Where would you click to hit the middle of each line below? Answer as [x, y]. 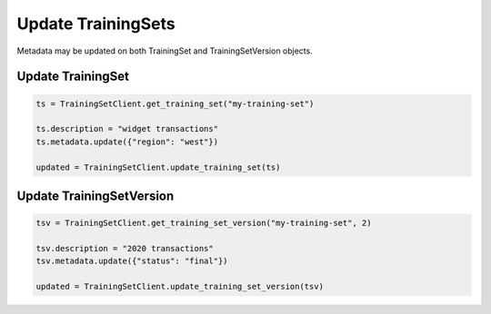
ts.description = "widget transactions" [127, 129]
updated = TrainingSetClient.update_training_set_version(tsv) [180, 287]
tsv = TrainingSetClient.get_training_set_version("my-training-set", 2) [204, 223]
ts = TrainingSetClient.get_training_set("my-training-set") [175, 103]
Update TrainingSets [96, 24]
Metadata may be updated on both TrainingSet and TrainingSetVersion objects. [165, 51]
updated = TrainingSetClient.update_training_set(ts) [158, 167]
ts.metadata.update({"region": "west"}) [127, 142]
